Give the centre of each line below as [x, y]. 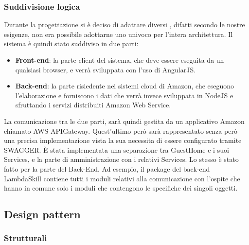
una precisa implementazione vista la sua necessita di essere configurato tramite [123, 140]
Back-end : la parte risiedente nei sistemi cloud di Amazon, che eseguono [125, 86]
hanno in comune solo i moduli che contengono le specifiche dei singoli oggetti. [121, 188]
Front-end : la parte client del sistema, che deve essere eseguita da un [120, 60]
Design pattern [42, 214]
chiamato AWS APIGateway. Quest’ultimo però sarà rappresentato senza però [121, 131]
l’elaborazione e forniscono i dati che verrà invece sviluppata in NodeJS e [124, 95]
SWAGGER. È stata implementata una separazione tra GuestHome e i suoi [116, 149]
